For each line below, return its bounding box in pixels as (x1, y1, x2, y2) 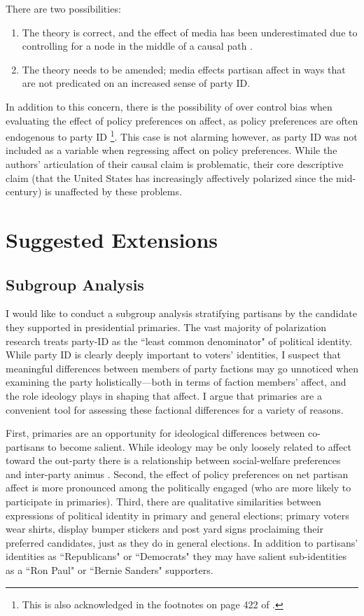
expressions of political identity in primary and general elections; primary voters (6, 507, 349, 522)
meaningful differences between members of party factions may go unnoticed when (6, 360, 358, 375)
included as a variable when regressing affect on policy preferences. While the (6, 143, 337, 157)
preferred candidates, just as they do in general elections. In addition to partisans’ (6, 535, 358, 549)
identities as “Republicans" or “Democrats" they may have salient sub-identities (6, 549, 347, 563)
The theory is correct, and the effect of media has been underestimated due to (22, 24, 358, 39)
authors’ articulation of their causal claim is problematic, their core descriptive (6, 157, 344, 171)
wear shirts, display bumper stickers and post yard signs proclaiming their (6, 521, 323, 536)
